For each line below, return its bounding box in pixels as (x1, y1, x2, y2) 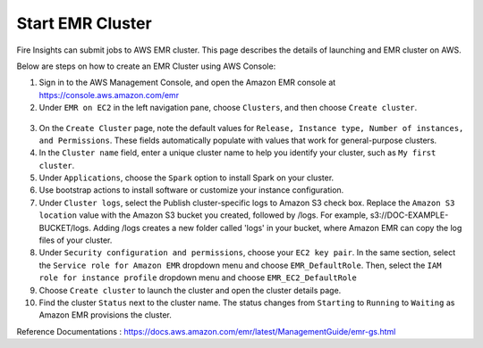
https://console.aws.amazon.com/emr (38, 89, 179, 100)
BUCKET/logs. (38, 222, 91, 233)
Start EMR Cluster (16, 13, 152, 33)
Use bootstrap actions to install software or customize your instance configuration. (38, 185, 344, 195)
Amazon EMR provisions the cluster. (38, 310, 172, 320)
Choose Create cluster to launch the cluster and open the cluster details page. (38, 285, 342, 295)
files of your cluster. (38, 235, 113, 245)
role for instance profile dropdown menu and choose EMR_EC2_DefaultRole (38, 272, 357, 283)
